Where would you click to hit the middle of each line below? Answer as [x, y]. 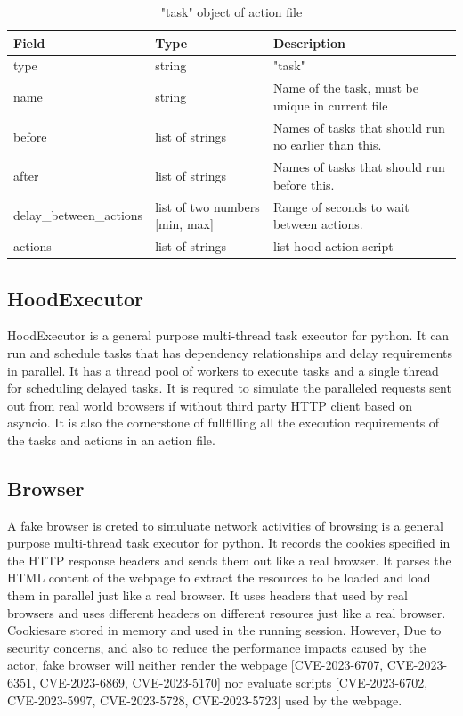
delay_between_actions [78, 215]
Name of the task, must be [346, 88]
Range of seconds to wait [341, 206]
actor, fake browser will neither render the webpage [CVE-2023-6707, [195, 665]
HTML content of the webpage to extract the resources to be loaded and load [219, 578]
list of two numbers [207, 206]
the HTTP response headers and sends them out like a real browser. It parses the [229, 560]
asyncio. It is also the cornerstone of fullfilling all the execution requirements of [223, 423]
